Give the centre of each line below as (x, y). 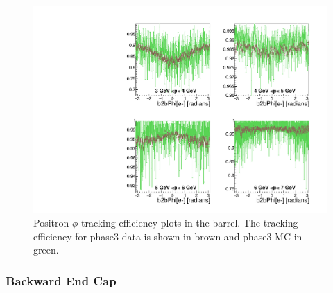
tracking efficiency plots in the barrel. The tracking (189, 223)
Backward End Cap (61, 280)
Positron (51, 223)
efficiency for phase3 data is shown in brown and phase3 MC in (168, 236)
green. (46, 250)
